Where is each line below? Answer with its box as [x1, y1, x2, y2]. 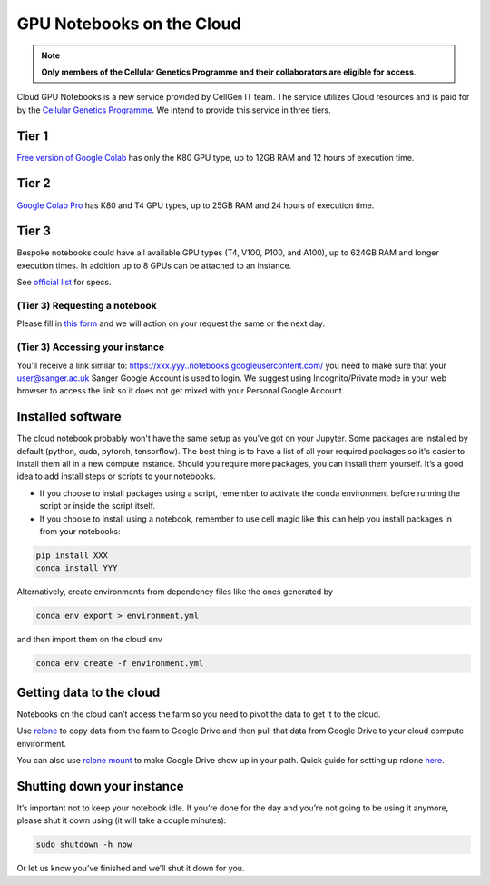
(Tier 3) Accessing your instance [16, 341, 165, 353]
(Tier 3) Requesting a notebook [16, 299, 157, 312]
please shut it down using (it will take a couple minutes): [16, 815, 227, 826]
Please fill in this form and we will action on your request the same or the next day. [16, 318, 326, 329]
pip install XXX [35, 550, 109, 561]
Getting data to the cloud [16, 684, 161, 700]
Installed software [16, 409, 122, 424]
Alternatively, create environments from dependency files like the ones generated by [16, 586, 333, 597]
